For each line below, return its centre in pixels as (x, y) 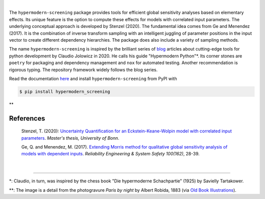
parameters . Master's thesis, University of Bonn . (70, 138)
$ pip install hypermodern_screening (65, 91)
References (27, 118)
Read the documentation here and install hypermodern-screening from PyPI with (93, 78)
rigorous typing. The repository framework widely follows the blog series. (83, 70)
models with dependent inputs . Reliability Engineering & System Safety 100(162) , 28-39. (110, 154)
